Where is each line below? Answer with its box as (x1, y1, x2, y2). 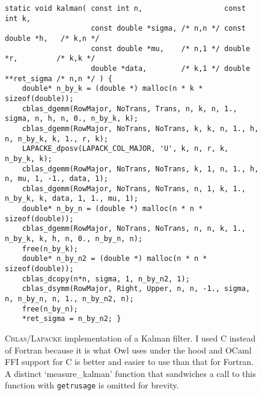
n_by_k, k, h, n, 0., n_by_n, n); (5, 234, 143, 243)
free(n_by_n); (22, 304, 78, 313)
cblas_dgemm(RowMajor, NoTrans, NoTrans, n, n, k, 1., (22, 224, 246, 233)
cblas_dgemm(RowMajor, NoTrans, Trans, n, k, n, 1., (22, 104, 237, 113)
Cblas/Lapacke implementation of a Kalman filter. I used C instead (5, 332, 256, 344)
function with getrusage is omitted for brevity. (5, 379, 179, 391)
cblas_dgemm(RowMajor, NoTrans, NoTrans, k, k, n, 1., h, (22, 124, 259, 133)
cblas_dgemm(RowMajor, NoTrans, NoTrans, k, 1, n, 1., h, (22, 164, 259, 173)
